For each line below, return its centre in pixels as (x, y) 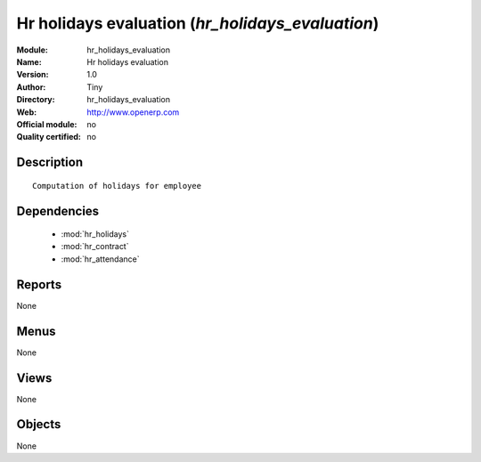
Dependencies (58, 211)
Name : (29, 61)
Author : (31, 87)
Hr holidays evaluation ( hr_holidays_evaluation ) (198, 23)
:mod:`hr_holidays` (95, 234)
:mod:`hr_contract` (95, 247)
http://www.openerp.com (133, 112)
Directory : (36, 100)
